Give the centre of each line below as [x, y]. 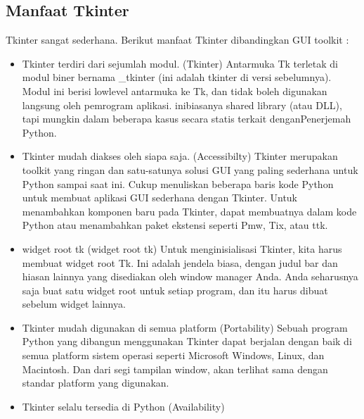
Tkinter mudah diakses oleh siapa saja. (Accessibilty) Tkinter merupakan [180, 156]
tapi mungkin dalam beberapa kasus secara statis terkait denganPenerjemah [187, 119]
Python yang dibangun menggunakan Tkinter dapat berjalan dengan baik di [187, 341]
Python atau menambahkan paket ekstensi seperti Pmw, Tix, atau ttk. [175, 225]
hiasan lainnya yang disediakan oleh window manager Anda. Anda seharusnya [190, 276]
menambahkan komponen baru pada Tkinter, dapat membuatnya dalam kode [189, 211]
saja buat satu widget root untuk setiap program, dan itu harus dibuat [175, 290]
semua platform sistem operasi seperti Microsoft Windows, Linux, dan [173, 355]
